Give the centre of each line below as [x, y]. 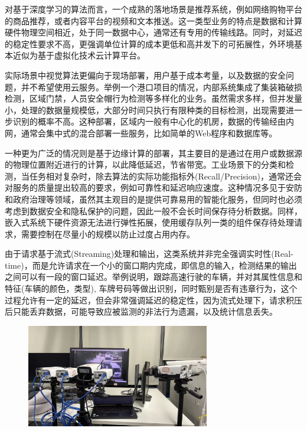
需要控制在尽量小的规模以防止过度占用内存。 [108, 234]
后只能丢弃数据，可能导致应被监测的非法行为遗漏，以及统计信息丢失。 [141, 311]
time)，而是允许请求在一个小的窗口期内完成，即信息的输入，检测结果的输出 [151, 265]
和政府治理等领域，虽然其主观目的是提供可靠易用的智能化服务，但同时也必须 [153, 199]
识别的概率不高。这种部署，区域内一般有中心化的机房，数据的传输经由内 [153, 121]
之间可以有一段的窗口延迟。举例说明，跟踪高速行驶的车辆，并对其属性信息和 [153, 277]
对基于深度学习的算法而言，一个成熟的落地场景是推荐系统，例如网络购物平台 [153, 9]
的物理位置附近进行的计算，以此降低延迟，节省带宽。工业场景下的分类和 [145, 164]
